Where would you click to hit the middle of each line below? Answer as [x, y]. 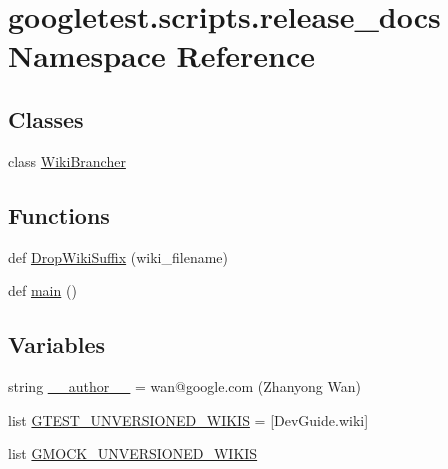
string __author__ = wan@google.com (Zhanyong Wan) [184, 385]
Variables [57, 344]
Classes [46, 118]
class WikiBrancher [67, 160]
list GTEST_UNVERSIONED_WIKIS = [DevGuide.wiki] [188, 419]
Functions [59, 214]
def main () [42, 290]
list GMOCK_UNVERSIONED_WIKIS [133, 453]
